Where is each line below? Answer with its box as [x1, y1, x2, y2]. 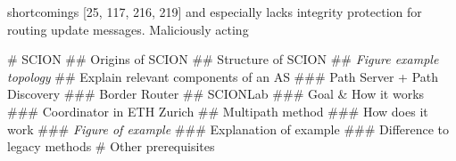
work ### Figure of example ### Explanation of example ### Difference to [7, 119, 450, 138]
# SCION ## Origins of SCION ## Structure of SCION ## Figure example [7, 50, 439, 68]
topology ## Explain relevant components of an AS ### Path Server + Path [7, 67, 439, 85]
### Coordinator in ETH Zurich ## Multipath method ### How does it [7, 101, 428, 120]
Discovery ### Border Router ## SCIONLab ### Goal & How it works [7, 85, 425, 103]
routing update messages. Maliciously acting [7, 20, 249, 38]
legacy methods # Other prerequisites [7, 137, 215, 156]
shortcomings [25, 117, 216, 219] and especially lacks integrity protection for [7, 3, 422, 20]
